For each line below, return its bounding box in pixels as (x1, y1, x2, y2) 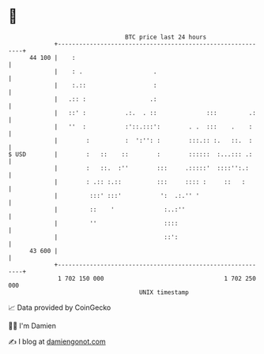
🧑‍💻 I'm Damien (8, 321, 57, 330)
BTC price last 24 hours (125, 33, 207, 41)
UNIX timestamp (138, 288, 190, 296)
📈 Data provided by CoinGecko (8, 303, 111, 312)
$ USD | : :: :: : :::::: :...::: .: (8, 150, 253, 158)
